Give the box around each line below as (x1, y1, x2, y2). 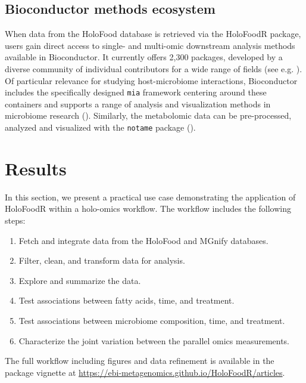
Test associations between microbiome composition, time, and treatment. (18, 314, 285, 326)
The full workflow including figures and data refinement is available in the (5, 354, 274, 367)
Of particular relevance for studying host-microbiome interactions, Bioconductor (5, 74, 298, 87)
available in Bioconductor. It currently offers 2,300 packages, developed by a (5, 51, 283, 63)
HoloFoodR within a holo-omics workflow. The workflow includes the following (5, 202, 291, 215)
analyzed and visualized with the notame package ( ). (5, 121, 196, 134)
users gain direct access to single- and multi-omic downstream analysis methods (5, 39, 295, 51)
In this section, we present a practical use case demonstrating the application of (5, 190, 296, 203)
